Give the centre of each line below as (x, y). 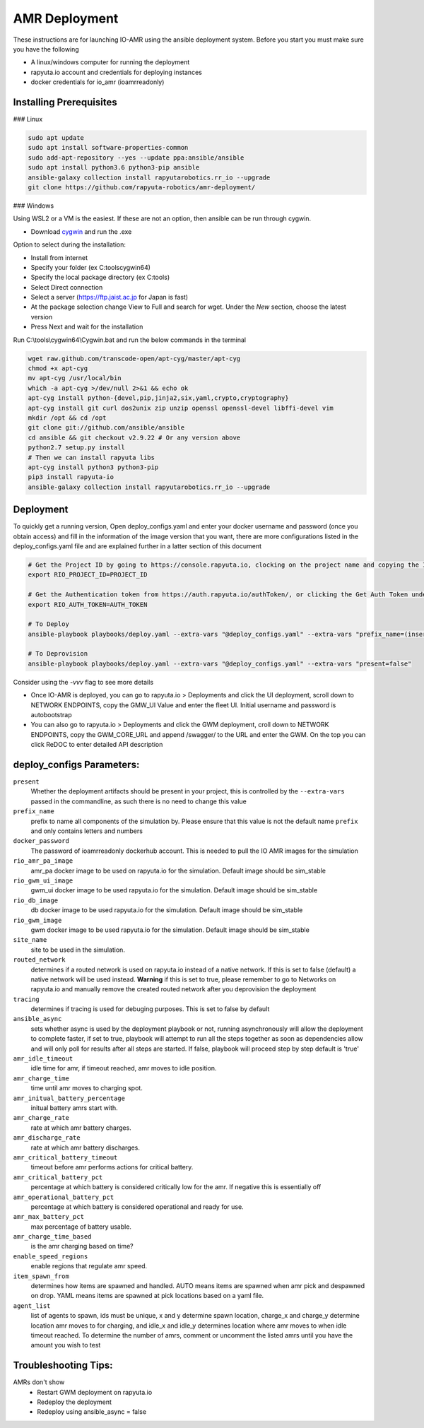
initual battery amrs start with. (74, 1108)
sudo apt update (56, 138)
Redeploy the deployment (75, 1402)
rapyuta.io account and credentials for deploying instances (117, 72)
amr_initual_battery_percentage (69, 1098)
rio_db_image (36, 900)
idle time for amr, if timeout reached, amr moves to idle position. (124, 1068)
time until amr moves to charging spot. (87, 1088)
